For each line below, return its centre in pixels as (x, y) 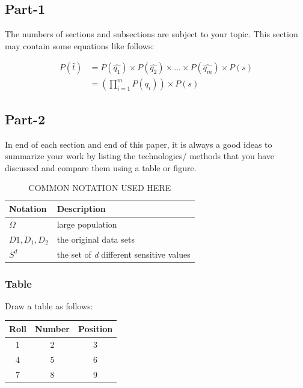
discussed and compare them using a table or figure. (101, 167)
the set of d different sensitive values (124, 254)
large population (87, 224)
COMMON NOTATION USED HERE (100, 188)
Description (81, 209)
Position (96, 328)
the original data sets (96, 239)
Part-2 (25, 119)
